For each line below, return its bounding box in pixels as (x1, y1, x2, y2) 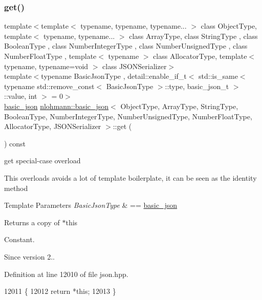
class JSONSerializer (102, 60, 167, 71)
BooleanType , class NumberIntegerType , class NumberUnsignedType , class (4, 40, 248, 51)
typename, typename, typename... (80, 20, 187, 31)
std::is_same (199, 71, 238, 81)
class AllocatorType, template (153, 51, 247, 61)
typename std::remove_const (4, 80, 95, 91)
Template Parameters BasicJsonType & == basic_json (4, 200, 178, 210)
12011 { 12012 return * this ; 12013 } (4, 286, 116, 296)
